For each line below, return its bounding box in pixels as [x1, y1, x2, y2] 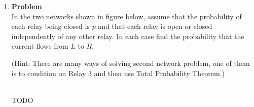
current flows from [11, 41, 68, 51]
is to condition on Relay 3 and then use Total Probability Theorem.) [11, 67, 225, 78]
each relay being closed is [11, 21, 90, 31]
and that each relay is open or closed [98, 21, 212, 31]
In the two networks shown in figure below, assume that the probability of [11, 11, 242, 21]
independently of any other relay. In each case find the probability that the [11, 30, 244, 41]
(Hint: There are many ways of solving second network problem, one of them [11, 57, 250, 68]
